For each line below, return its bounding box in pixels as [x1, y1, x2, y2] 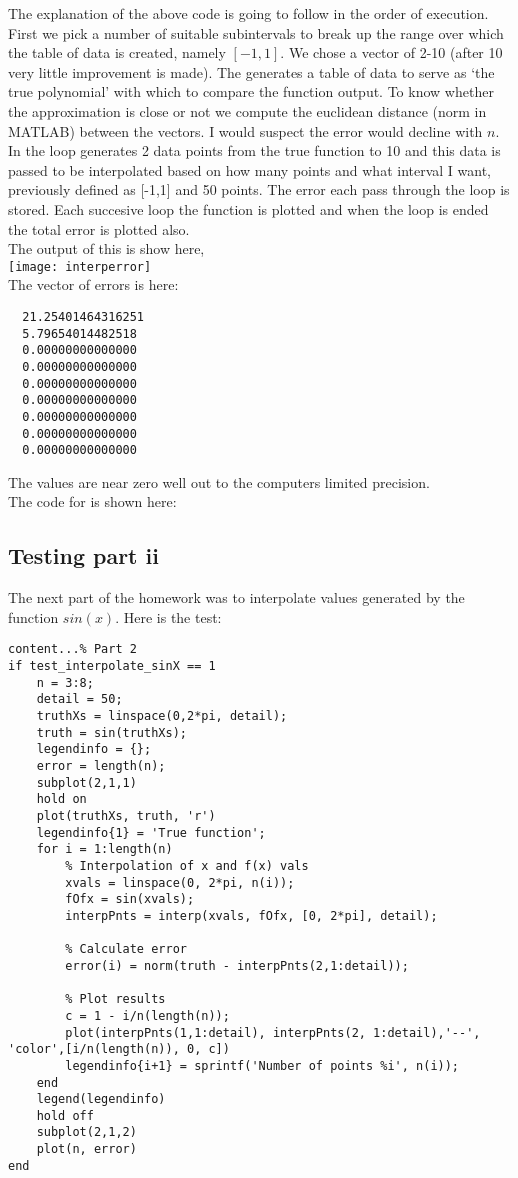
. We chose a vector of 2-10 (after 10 [280, 42, 503, 63]
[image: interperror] [8, 259, 152, 274]
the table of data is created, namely [8, 42, 226, 63]
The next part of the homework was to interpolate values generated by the [8, 587, 465, 608]
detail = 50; [36, 692, 123, 707]
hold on [36, 792, 87, 807]
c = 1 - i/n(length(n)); [65, 1008, 230, 1023]
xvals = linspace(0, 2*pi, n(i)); [65, 875, 295, 890]
